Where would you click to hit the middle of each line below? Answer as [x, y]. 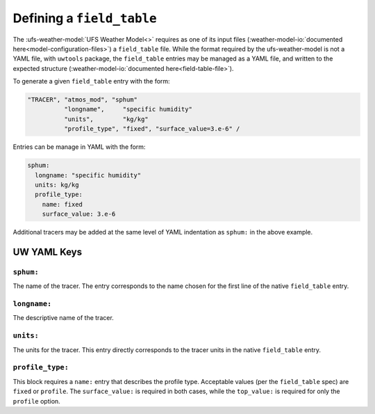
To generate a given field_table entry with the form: [91, 81]
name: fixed [62, 204]
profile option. [36, 401]
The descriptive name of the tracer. [63, 318]
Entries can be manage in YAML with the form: [79, 147]
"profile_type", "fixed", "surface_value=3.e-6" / [152, 129]
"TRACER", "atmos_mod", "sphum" [83, 100]
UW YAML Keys [48, 252]
